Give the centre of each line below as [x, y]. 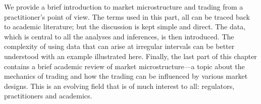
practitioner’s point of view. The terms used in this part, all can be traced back [127, 16]
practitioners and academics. [48, 96]
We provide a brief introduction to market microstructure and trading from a [124, 7]
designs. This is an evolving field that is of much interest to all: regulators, [119, 86]
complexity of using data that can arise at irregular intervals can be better [119, 46]
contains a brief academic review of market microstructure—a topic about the [124, 66]
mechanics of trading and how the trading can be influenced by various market [126, 76]
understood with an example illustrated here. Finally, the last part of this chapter [130, 56]
